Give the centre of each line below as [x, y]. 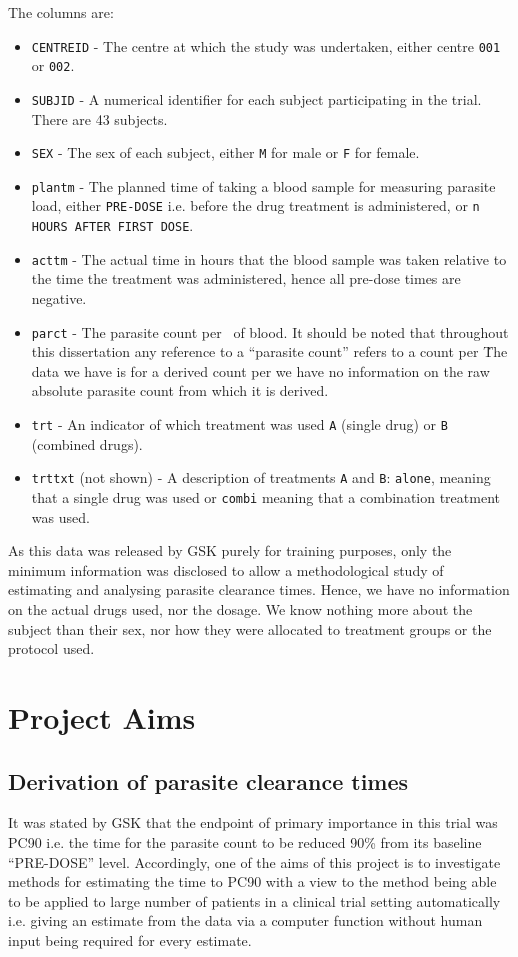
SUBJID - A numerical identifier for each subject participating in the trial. [256, 98]
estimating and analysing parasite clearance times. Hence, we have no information [259, 589]
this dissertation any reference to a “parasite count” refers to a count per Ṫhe [269, 351]
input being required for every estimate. [130, 939]
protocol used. [51, 648]
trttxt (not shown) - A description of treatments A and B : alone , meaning [261, 477]
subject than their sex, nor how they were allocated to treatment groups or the [250, 628]
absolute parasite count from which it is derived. [180, 390]
